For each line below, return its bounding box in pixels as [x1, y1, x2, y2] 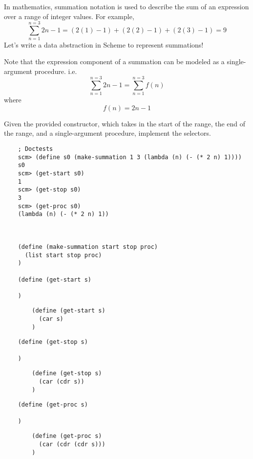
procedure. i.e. [34, 66, 77, 76]
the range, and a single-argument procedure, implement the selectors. [4, 128, 211, 138]
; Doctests [18, 145, 53, 152]
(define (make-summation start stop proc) [18, 243, 158, 250]
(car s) [39, 315, 63, 323]
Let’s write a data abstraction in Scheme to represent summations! [4, 40, 204, 50]
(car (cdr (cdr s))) [39, 441, 105, 448]
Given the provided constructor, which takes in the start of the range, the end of [4, 118, 246, 128]
